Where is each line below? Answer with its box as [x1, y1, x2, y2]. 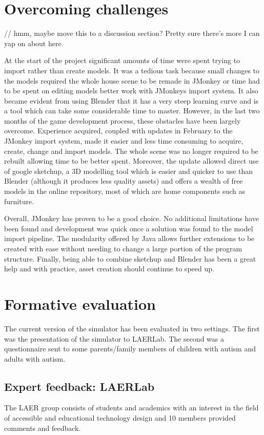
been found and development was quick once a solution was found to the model [4, 223, 253, 233]
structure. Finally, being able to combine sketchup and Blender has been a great [4, 253, 256, 264]
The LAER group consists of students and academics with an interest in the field [4, 402, 259, 413]
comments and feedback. [4, 422, 81, 433]
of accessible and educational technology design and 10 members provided [4, 412, 236, 423]
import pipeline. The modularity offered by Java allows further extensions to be [4, 233, 255, 244]
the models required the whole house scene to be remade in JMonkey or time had [4, 75, 260, 86]
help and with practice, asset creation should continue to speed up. [4, 263, 214, 274]
